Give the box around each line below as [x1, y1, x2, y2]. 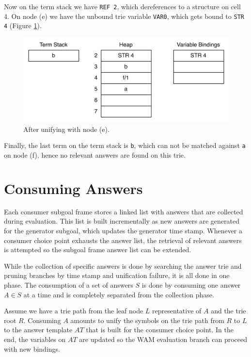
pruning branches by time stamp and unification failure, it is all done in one [4, 270, 230, 280]
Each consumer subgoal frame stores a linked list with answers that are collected [4, 206, 243, 216]
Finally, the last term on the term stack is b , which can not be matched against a [4, 140, 246, 150]
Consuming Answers [4, 178, 143, 198]
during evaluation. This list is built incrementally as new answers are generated [4, 216, 239, 226]
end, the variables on [4, 334, 66, 344]
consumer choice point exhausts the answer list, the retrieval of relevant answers [4, 235, 242, 245]
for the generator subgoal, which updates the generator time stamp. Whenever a [4, 226, 243, 236]
